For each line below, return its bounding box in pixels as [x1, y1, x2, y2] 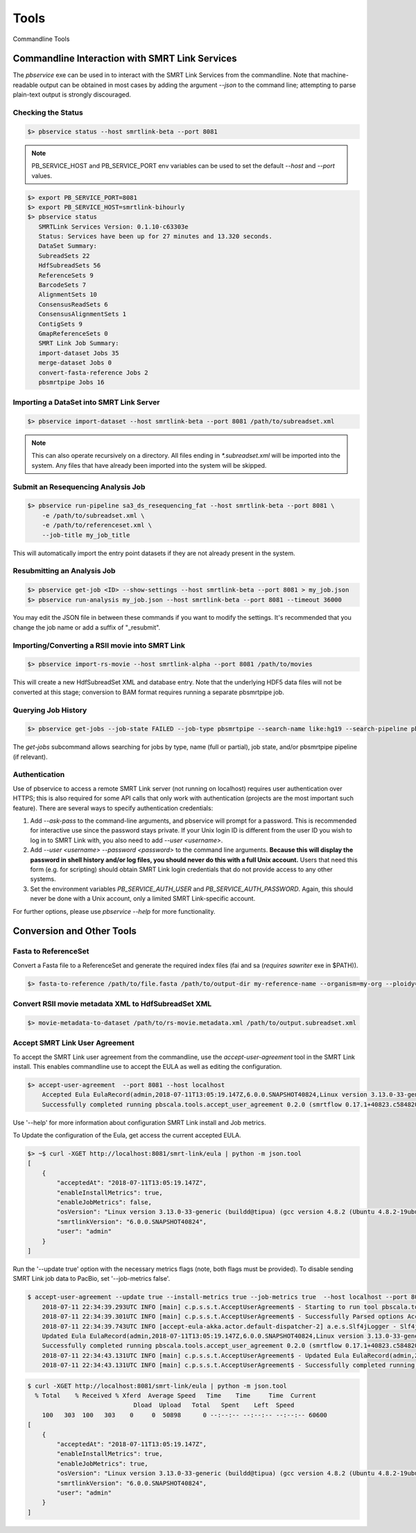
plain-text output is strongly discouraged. [12, 90, 132, 99]
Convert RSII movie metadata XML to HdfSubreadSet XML [12, 999, 211, 1009]
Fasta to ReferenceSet [12, 946, 89, 956]
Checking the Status [12, 108, 83, 117]
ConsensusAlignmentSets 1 [38, 310, 127, 318]
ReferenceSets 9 [38, 271, 94, 279]
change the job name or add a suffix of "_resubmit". [12, 623, 161, 632]
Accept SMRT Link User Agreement [12, 1038, 135, 1048]
